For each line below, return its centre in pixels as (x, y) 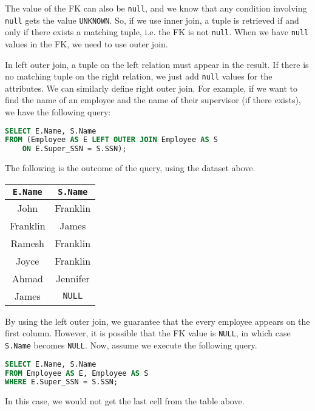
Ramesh (27, 243)
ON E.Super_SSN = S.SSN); (74, 149)
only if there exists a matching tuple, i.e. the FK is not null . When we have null (157, 32)
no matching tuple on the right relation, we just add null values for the (139, 76)
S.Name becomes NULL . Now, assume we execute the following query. (131, 345)
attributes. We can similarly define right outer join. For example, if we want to (151, 88)
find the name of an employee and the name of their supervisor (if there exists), (153, 100)
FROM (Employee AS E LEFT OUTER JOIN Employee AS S (111, 140)
